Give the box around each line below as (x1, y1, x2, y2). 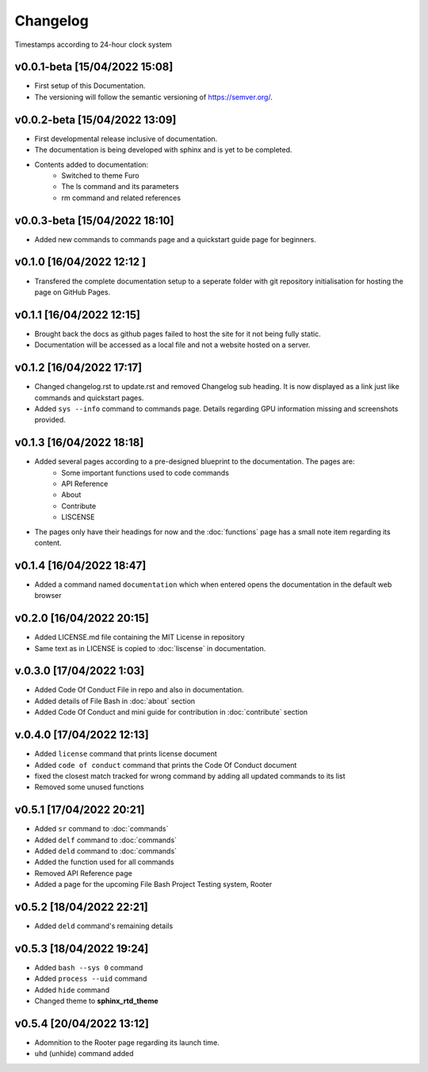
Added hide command (34, 985, 110, 994)
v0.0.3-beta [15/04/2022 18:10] (14, 214, 174, 227)
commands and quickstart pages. (34, 393, 144, 403)
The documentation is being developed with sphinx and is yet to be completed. (34, 145, 292, 155)
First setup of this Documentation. (34, 81, 146, 91)
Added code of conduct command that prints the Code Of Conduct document (34, 760, 297, 769)
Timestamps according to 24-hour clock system (14, 40, 172, 49)
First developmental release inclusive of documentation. (34, 133, 218, 143)
